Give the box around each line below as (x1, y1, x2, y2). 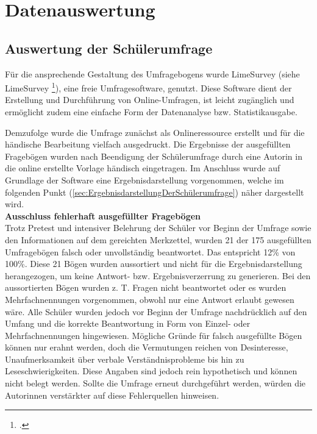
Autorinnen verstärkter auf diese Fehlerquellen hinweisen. (5, 388, 219, 401)
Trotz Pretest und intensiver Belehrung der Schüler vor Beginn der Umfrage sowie (5, 221, 312, 234)
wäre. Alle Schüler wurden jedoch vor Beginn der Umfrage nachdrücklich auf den (5, 305, 307, 318)
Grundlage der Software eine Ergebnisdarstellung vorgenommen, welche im (5, 173, 284, 186)
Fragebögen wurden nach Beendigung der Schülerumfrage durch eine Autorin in (5, 149, 302, 162)
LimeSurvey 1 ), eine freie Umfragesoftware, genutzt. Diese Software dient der (5, 80, 292, 94)
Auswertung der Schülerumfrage (5, 38, 213, 57)
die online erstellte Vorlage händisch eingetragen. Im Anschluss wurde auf (5, 162, 280, 174)
